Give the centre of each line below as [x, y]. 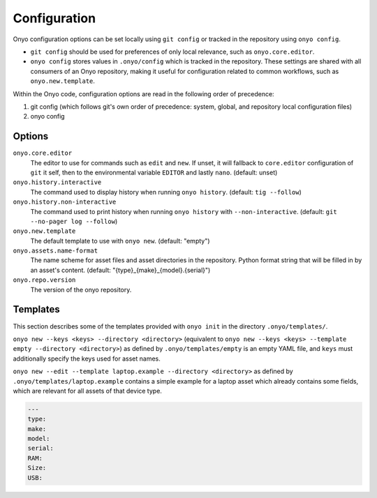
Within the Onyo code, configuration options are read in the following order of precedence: [144, 93]
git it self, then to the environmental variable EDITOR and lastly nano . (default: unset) [154, 172]
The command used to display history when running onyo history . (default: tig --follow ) [166, 192]
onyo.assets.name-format [55, 251]
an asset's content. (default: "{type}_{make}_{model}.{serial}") [120, 270]
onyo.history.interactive [57, 182]
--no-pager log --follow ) [74, 221]
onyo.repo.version [44, 280]
